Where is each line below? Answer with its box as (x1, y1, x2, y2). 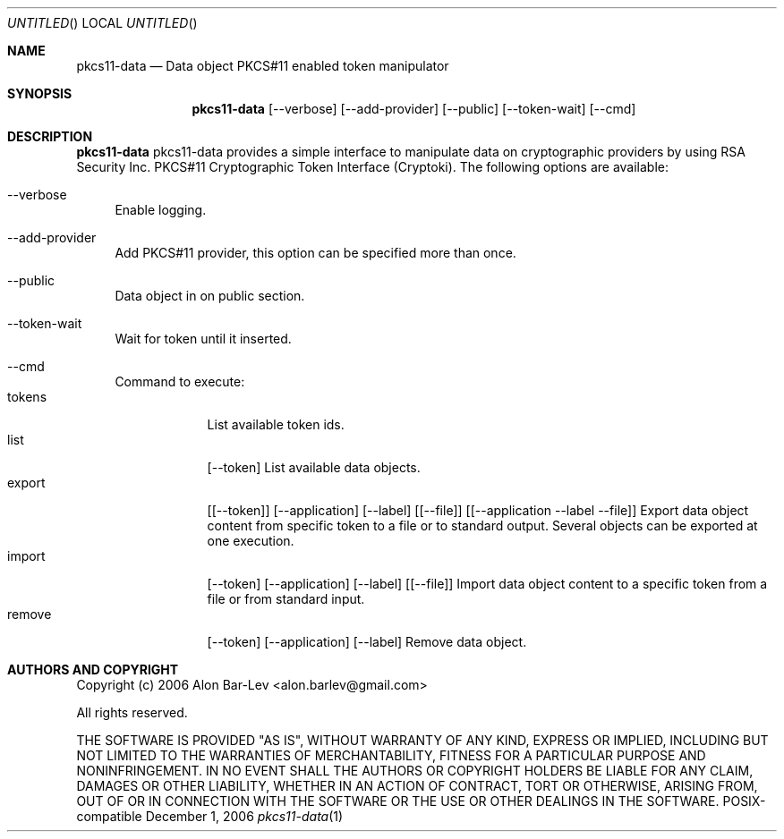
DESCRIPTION (7, 129, 93, 144)
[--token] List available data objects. (207, 460, 421, 475)
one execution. (207, 533, 294, 548)
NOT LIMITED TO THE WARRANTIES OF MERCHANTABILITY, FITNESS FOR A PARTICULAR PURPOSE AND (76, 748, 706, 763)
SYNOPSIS (7, 86, 72, 101)
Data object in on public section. (115, 288, 305, 303)
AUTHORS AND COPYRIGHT (7, 662, 179, 677)
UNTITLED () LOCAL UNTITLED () (7, 15, 198, 30)
